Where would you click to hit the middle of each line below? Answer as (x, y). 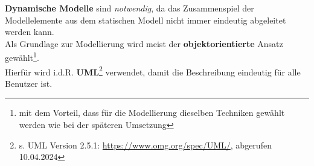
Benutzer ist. (29, 83)
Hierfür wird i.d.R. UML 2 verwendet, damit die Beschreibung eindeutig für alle (153, 71)
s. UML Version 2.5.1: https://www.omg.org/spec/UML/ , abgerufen (145, 145)
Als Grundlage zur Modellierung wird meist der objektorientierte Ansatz (144, 43)
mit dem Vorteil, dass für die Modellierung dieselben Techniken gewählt (152, 113)
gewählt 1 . (22, 57)
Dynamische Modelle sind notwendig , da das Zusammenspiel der (130, 8)
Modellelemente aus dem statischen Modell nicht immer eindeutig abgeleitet (146, 20)
